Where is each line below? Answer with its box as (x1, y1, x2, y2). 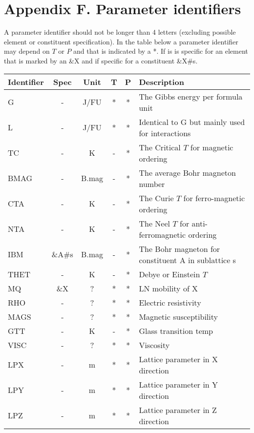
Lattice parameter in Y (139, 378, 218, 390)
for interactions (139, 127, 191, 139)
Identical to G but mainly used (139, 116, 245, 127)
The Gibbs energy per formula (139, 90, 243, 102)
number (139, 178, 165, 189)
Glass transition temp (139, 325, 213, 336)
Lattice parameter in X (139, 353, 218, 365)
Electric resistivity (139, 296, 201, 308)
